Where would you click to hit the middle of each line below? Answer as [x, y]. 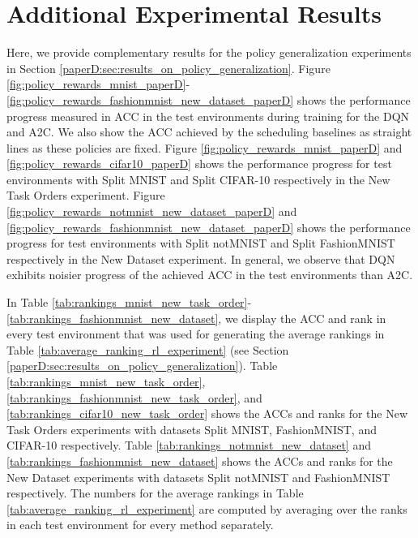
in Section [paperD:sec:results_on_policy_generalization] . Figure [168, 68]
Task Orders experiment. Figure [86, 195]
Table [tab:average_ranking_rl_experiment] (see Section [148, 349]
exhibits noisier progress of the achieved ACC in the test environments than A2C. [210, 275]
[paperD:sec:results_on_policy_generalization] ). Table [142, 366]
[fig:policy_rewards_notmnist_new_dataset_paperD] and [152, 211]
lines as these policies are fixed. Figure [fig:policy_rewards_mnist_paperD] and [205, 147]
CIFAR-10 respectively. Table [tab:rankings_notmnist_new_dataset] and [189, 445]
